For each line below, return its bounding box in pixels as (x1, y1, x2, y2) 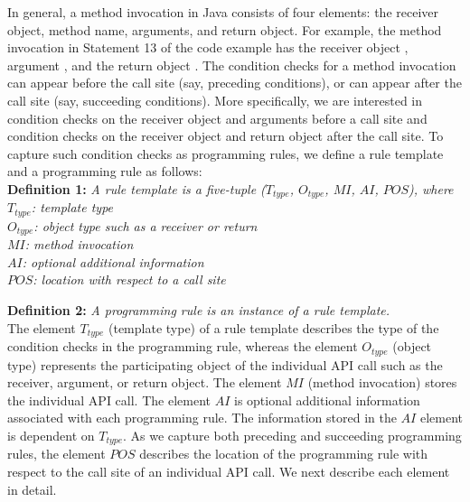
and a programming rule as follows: (7, 162, 202, 181)
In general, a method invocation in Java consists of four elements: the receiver (7, 3, 439, 21)
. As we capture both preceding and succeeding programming (123, 425, 462, 444)
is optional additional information (233, 390, 420, 409)
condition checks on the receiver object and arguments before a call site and (7, 108, 428, 127)
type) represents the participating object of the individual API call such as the (7, 355, 443, 374)
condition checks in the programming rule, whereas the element (7, 337, 358, 356)
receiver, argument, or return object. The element (7, 373, 282, 392)
